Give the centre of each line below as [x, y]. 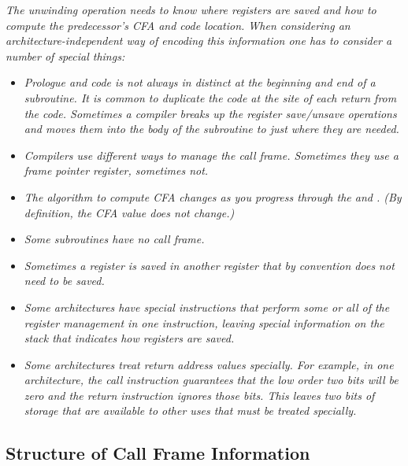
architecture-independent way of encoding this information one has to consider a [199, 41]
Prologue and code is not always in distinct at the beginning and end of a [200, 82]
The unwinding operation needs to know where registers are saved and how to [191, 9]
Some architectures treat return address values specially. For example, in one [209, 364]
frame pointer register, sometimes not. [116, 170]
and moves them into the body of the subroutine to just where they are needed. [211, 129]
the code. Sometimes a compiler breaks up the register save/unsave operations [210, 113]
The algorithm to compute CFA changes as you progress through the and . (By [213, 196]
